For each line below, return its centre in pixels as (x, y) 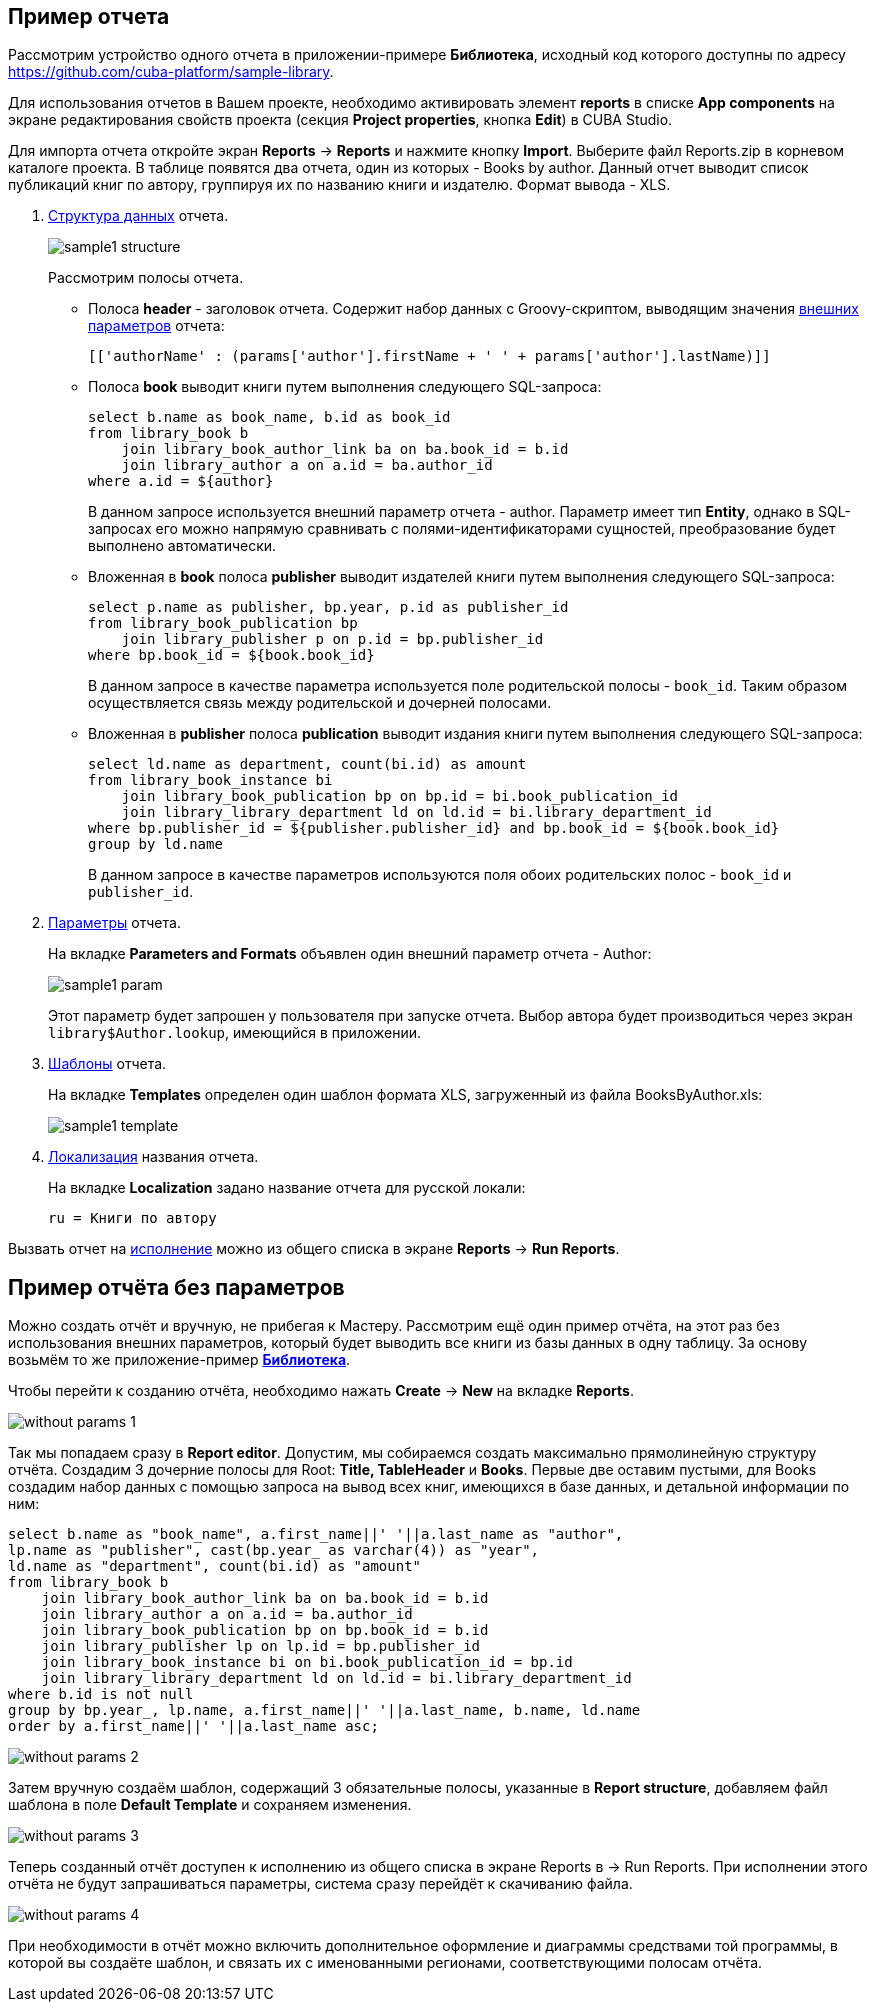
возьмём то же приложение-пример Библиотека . (179, 1360)
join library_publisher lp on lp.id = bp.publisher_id (261, 1646)
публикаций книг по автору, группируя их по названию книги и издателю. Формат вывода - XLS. (339, 185)
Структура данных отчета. (138, 216)
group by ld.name (155, 844)
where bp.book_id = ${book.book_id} (231, 655)
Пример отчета (89, 16)
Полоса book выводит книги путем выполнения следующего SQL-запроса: (345, 387)
